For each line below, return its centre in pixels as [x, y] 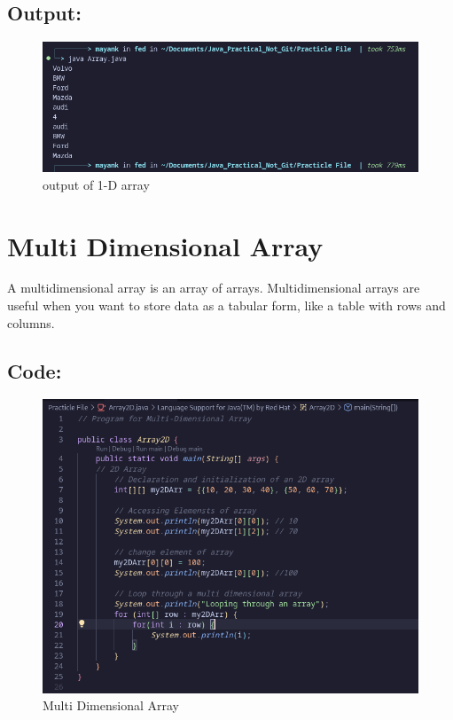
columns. [31, 322]
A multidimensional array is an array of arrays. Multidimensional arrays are [214, 288]
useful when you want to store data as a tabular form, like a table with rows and [226, 305]
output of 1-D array [96, 184]
